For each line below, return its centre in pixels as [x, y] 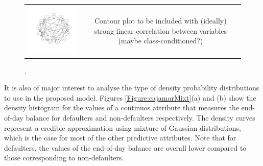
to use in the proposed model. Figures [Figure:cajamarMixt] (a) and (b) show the [130, 97]
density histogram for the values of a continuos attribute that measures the [122, 108]
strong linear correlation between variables [161, 30]
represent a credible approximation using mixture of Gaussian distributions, [123, 127]
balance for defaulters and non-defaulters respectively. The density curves [140, 117]
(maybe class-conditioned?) [161, 41]
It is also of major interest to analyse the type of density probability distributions [132, 88]
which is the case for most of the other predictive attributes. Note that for [120, 138]
